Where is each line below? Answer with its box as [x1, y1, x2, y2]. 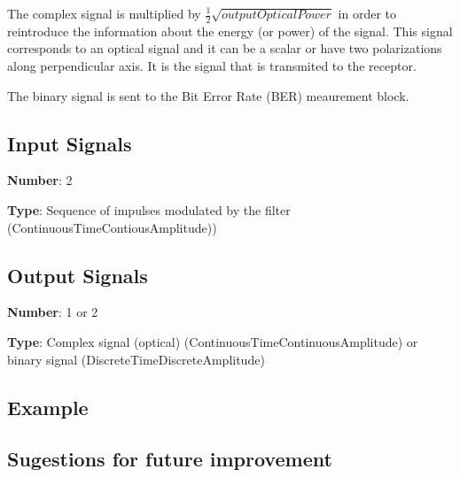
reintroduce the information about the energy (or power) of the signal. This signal [7, 21, 453, 40]
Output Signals [7, 261, 148, 289]
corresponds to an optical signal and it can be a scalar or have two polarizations [7, 39, 442, 58]
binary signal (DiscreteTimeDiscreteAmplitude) [7, 350, 265, 368]
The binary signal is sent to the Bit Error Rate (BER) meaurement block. [7, 86, 409, 104]
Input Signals [7, 129, 132, 157]
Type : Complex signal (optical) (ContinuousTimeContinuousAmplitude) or [7, 332, 418, 350]
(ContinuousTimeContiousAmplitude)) [7, 218, 217, 236]
